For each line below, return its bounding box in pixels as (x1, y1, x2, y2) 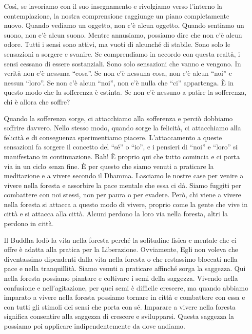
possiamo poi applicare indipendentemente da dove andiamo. (4, 321, 185, 331)
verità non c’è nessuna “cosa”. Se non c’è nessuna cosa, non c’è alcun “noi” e (4, 68, 232, 78)
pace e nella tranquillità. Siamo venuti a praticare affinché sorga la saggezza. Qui (4, 263, 246, 273)
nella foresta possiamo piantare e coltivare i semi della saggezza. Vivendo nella (4, 273, 238, 283)
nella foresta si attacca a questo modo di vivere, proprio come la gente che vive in (4, 199, 248, 209)
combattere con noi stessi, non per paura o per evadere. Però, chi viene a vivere (4, 189, 241, 200)
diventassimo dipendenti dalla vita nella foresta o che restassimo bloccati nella (4, 253, 238, 264)
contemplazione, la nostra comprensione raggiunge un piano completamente (4, 10, 230, 21)
